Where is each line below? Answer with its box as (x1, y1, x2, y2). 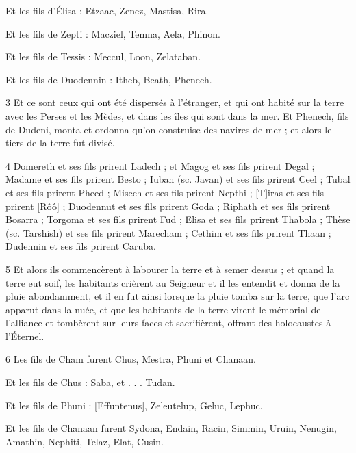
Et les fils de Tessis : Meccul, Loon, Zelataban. (5, 49, 201, 64)
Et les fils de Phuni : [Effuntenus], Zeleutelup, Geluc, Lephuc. (5, 398, 263, 412)
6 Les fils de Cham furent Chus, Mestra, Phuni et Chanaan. (5, 352, 256, 366)
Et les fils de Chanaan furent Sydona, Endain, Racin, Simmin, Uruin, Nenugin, (5, 421, 337, 435)
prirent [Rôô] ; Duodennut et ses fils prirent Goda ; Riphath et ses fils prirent (5, 198, 331, 213)
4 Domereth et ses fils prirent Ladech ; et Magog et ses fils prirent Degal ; (5, 158, 315, 172)
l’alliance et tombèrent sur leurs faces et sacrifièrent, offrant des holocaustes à (5, 315, 331, 330)
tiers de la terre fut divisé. (5, 135, 115, 150)
